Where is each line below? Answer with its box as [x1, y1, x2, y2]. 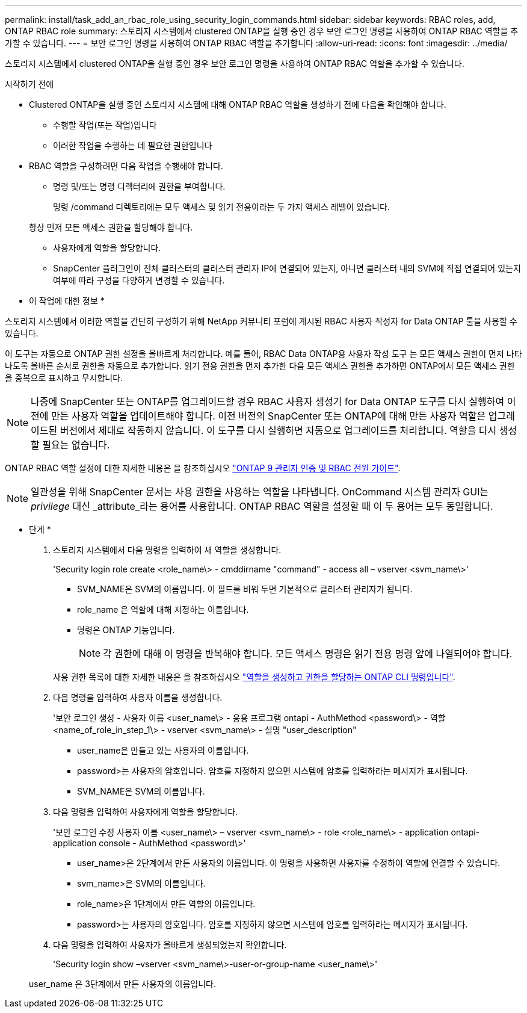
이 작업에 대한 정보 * [29, 296, 105, 306]
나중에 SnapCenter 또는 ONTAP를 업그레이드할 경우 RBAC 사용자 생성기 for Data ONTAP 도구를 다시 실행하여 [31, 395, 505, 407]
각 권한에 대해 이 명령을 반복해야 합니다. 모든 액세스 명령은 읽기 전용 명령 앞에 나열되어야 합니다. [103, 648, 513, 660]
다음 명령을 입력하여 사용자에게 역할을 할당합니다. [53, 807, 238, 817]
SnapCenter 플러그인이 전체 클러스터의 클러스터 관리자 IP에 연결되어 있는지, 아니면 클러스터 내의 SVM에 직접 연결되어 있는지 [53, 263, 521, 273]
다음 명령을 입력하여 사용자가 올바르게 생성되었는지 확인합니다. [53, 940, 287, 950]
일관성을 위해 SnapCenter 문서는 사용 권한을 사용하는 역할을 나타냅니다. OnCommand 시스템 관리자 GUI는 [31, 486, 489, 498]
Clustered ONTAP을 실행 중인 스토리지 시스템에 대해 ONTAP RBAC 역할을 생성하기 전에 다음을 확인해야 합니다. [29, 99, 446, 110]
